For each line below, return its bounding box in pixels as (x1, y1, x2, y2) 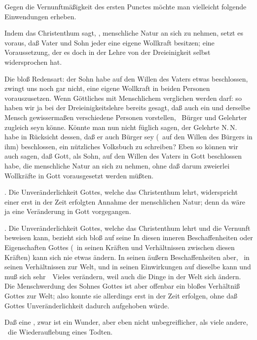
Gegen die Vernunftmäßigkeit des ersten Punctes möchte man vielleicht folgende (4, 1, 247, 11)
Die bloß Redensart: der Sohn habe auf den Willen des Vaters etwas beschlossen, (4, 73, 248, 84)
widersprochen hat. (4, 56, 62, 67)
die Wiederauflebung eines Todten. (7, 326, 113, 337)
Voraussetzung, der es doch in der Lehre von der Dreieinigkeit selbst (4, 47, 211, 57)
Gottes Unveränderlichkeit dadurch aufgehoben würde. (4, 300, 170, 310)
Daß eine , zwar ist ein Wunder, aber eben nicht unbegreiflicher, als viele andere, (4, 317, 248, 327)
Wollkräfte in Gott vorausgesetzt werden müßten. (4, 170, 154, 180)
